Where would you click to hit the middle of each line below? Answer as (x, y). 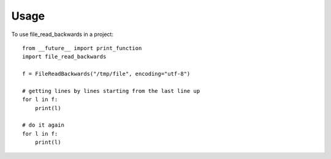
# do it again (43, 125)
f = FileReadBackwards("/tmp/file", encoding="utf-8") (106, 74)
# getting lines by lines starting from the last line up (111, 91)
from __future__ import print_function (82, 48)
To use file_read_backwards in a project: (62, 34)
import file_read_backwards (64, 57)
